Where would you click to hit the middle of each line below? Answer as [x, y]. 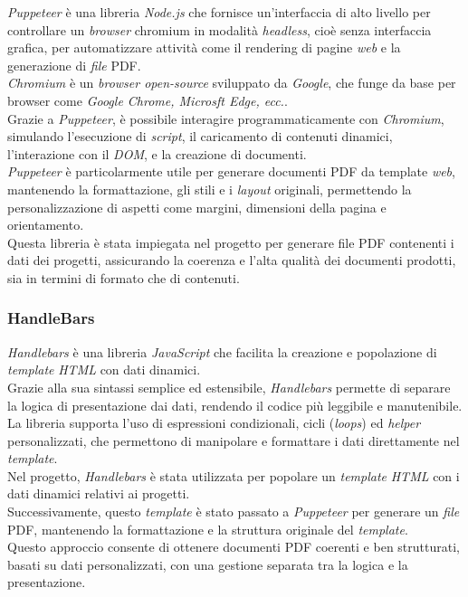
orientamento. [46, 225]
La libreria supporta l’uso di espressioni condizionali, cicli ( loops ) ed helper [214, 423]
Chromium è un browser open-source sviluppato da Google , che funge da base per [232, 83]
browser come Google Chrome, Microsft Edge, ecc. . [148, 100]
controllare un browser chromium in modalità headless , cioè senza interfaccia [220, 29]
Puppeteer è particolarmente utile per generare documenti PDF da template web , [231, 171]
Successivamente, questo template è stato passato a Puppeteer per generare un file [234, 512]
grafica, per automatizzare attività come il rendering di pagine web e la [204, 47]
